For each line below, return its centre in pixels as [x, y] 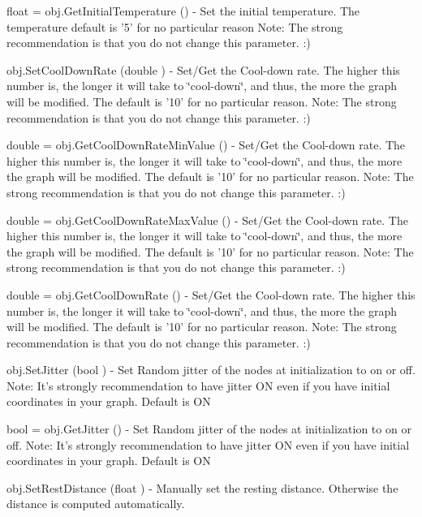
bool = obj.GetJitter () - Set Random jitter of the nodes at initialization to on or [209, 429]
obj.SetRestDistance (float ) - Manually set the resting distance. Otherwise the [202, 487]
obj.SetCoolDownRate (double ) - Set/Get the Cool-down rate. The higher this [203, 69]
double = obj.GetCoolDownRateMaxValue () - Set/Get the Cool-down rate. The [207, 220]
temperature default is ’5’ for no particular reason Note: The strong [175, 26]
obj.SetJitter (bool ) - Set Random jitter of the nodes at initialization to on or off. [211, 370]
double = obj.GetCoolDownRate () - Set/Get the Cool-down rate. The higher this [211, 294]
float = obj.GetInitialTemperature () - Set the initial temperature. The [183, 11]
